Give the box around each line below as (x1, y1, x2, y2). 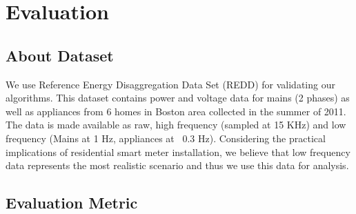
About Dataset (6, 44, 114, 66)
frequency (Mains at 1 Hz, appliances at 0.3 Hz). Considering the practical (6, 130, 326, 145)
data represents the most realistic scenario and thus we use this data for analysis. (6, 158, 349, 173)
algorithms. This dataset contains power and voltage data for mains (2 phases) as (6, 90, 350, 105)
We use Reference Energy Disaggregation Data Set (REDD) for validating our (6, 77, 335, 91)
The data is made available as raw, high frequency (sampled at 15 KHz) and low (6, 117, 346, 132)
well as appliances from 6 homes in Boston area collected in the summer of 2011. (6, 104, 346, 118)
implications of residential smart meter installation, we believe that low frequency (6, 144, 350, 159)
